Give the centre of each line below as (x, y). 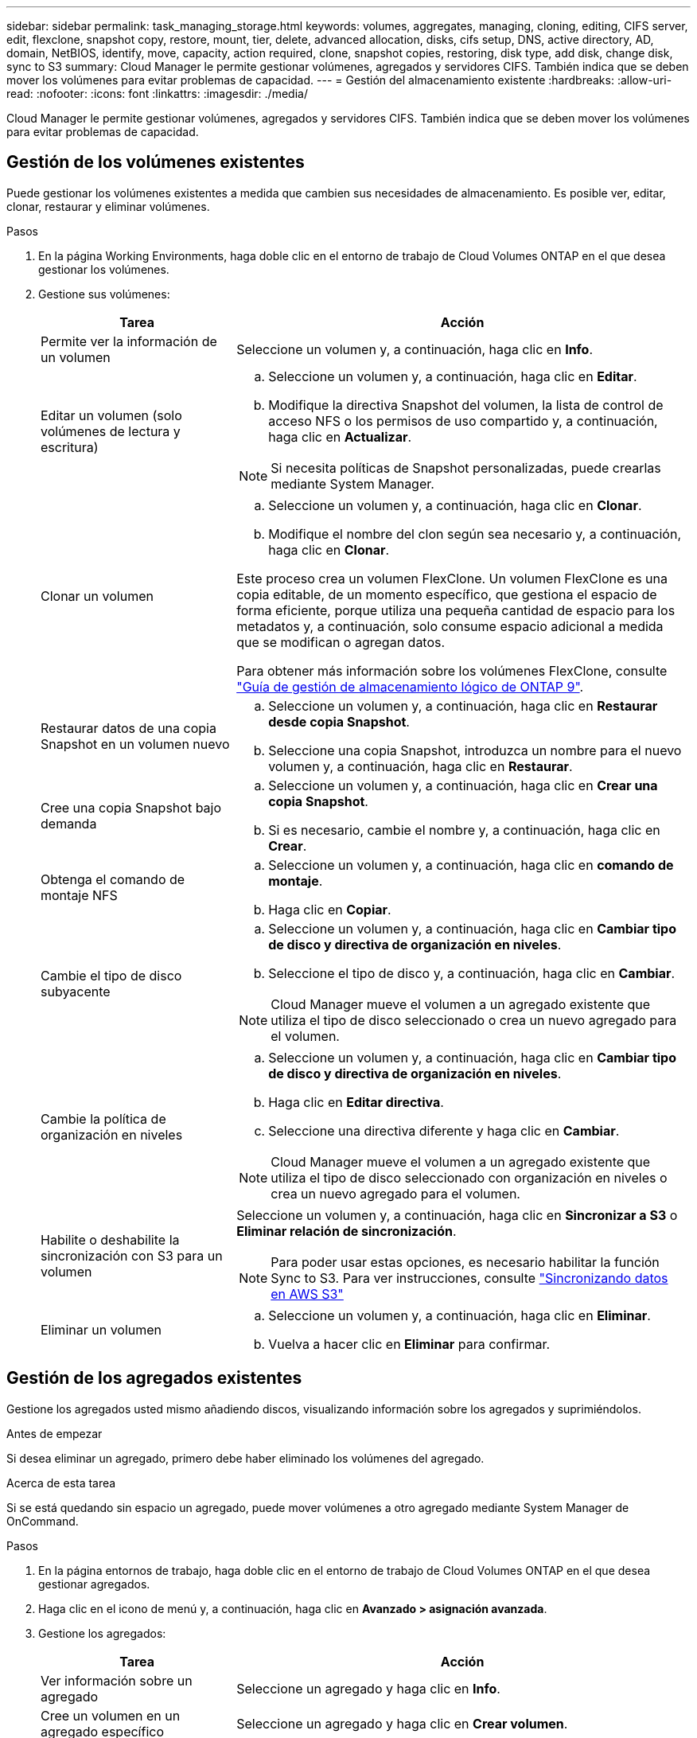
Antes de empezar (55, 1433)
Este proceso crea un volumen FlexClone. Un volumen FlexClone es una (452, 578)
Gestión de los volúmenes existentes (156, 162)
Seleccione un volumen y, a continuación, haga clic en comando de (471, 865)
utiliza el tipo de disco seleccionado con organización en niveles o (469, 1177)
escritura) (70, 447)
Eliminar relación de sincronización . (347, 1231)
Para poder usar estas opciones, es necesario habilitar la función (465, 1262)
